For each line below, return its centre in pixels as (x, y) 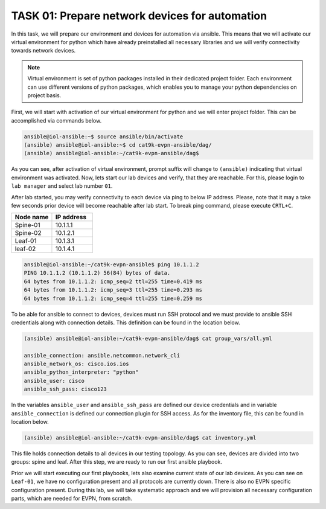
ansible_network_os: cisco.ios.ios (76, 364)
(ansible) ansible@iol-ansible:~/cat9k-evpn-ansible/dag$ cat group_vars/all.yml (148, 338)
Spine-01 (27, 225)
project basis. (44, 95)
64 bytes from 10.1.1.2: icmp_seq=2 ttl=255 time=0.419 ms (113, 281)
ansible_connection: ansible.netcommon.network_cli (102, 355)
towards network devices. (43, 51)
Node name (32, 217)
